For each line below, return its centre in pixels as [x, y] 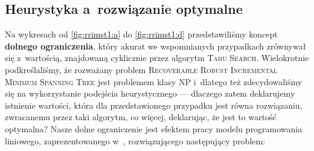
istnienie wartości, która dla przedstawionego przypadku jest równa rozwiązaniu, [154, 105]
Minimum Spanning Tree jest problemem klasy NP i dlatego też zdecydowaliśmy [154, 81]
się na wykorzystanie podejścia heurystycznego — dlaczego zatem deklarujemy [150, 93]
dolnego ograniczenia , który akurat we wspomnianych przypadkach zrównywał [155, 46]
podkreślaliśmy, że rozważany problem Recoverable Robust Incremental [141, 69]
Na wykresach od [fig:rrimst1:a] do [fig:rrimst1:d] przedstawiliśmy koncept [141, 34]
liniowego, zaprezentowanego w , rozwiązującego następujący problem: [135, 140]
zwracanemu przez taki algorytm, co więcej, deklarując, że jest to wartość [141, 117]
